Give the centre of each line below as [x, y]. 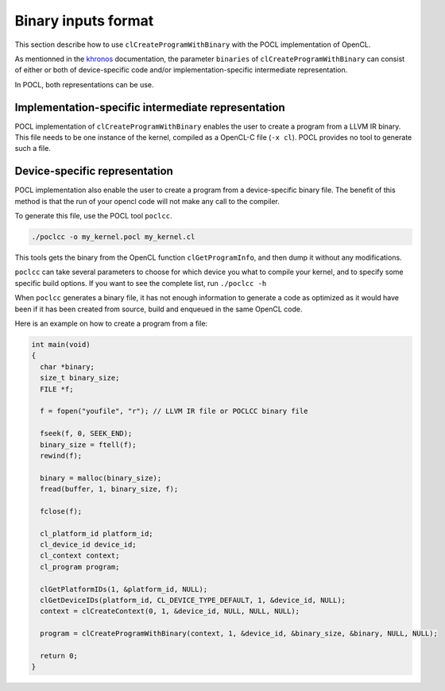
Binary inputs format [84, 21]
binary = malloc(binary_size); [101, 478]
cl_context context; [80, 556]
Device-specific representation [94, 171]
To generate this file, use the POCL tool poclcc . [93, 216]
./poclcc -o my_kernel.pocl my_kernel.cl [113, 237]
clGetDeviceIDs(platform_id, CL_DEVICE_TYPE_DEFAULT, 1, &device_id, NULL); [193, 600]
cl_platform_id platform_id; [97, 533]
